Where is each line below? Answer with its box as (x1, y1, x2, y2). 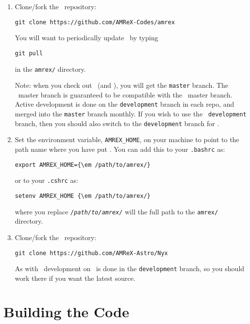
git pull (15, 49, 43, 57)
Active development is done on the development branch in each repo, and (15, 99, 234, 109)
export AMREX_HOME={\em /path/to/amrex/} (15, 161, 150, 168)
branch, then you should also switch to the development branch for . (15, 118, 219, 128)
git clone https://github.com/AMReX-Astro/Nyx (15, 249, 168, 257)
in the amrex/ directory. (15, 64, 86, 74)
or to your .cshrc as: (15, 175, 79, 185)
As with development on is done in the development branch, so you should (15, 263, 245, 274)
